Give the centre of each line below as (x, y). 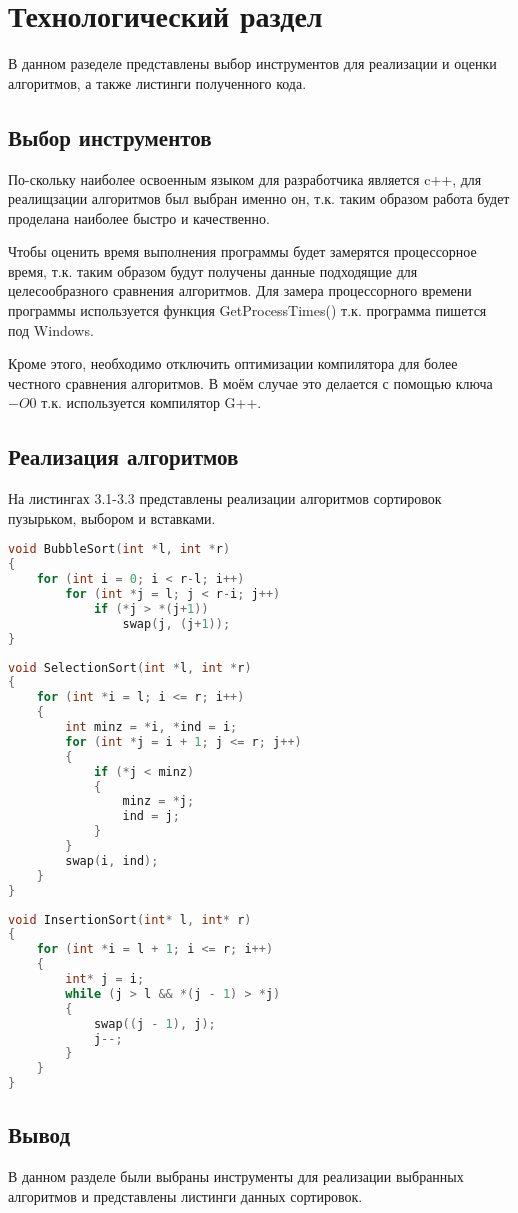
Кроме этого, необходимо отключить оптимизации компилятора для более (233, 363)
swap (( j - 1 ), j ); (154, 1023)
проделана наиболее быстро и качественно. (139, 217)
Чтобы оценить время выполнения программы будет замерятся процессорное (242, 251)
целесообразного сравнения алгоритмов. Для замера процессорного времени (240, 290)
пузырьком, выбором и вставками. (112, 517)
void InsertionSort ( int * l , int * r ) (130, 919)
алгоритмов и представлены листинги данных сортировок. (185, 1195)
